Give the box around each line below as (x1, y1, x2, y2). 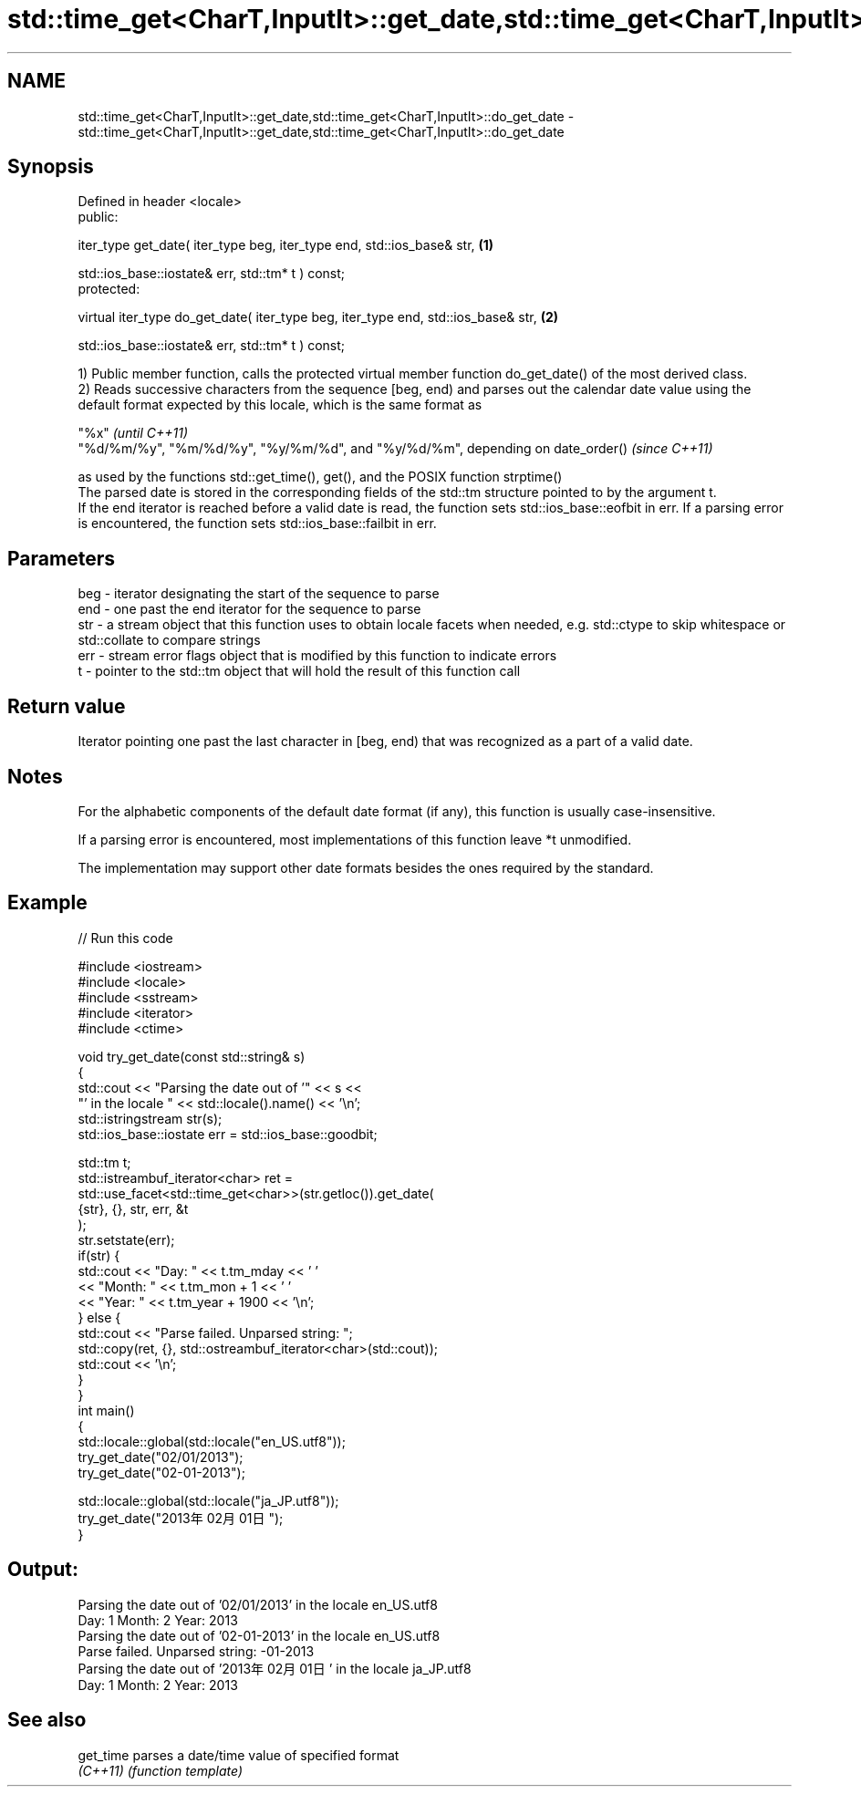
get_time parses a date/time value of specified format (78, 1747, 399, 1763)
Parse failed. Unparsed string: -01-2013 (78, 1643, 315, 1659)
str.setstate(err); (78, 1231, 175, 1248)
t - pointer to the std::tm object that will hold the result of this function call (78, 663, 521, 679)
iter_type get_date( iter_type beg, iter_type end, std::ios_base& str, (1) (78, 237, 494, 254)
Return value (7, 694, 126, 718)
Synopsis (7, 155, 94, 179)
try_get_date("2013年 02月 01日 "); (78, 1509, 284, 1526)
